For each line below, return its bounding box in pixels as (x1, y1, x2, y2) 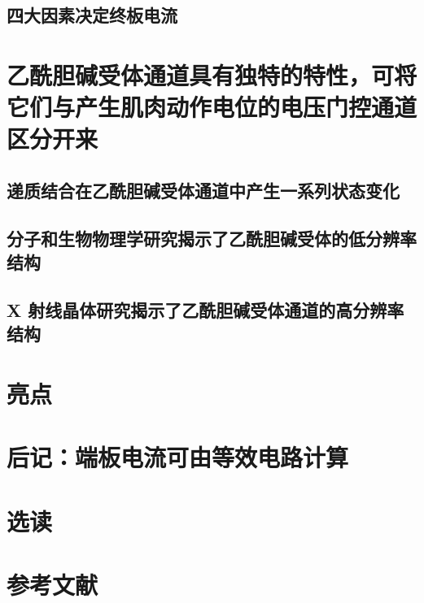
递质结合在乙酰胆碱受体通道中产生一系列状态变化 (7, 177, 400, 202)
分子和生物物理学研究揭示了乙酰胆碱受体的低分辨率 (7, 225, 417, 250)
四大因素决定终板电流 (7, 2, 177, 28)
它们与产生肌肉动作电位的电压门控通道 (7, 90, 417, 124)
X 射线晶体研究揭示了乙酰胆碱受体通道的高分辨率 (7, 297, 404, 322)
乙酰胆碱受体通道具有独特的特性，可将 (7, 58, 417, 91)
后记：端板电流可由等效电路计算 (7, 440, 349, 474)
